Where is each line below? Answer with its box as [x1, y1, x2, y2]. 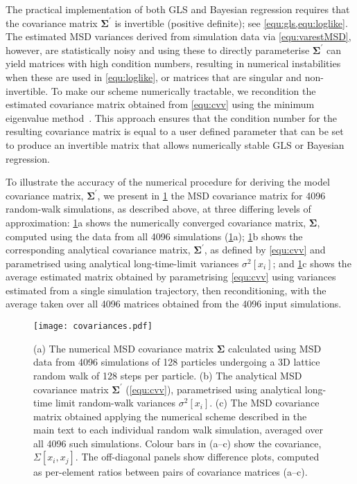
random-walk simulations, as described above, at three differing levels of [6, 201, 311, 216]
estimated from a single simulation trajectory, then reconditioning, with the [6, 283, 326, 297]
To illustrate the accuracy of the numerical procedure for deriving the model [6, 174, 330, 189]
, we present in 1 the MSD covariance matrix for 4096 [97, 188, 326, 202]
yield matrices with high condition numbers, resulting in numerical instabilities [6, 56, 341, 71]
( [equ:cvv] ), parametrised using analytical [125, 382, 302, 396]
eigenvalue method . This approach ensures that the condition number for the [6, 110, 337, 125]
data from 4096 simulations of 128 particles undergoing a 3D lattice [33, 355, 320, 369]
